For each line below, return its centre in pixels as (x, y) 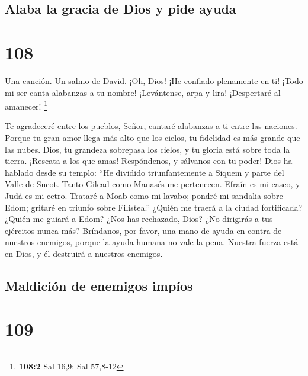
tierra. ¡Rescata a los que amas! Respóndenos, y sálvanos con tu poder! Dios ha (149, 161)
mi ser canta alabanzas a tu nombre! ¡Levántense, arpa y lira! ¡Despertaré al (143, 92)
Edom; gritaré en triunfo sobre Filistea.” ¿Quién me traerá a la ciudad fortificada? (154, 207)
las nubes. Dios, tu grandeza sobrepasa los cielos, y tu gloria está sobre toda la (147, 149)
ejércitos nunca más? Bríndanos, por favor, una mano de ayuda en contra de (143, 230)
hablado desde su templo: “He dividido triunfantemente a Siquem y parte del (145, 172)
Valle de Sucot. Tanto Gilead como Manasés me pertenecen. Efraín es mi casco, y (153, 184)
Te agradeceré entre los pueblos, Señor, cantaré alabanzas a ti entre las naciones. (151, 126)
